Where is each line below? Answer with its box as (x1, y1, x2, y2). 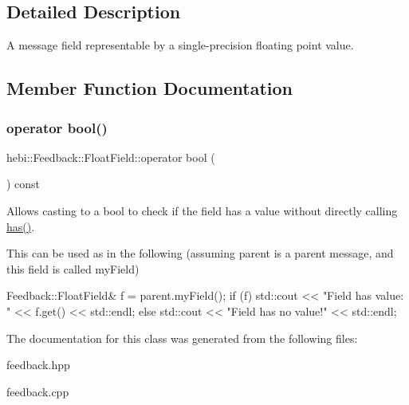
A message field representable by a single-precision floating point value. (6, 37, 354, 53)
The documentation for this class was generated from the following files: (6, 329, 358, 346)
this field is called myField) (6, 260, 140, 277)
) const (6, 175, 41, 192)
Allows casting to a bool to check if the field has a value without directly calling (6, 202, 398, 218)
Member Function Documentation (6, 76, 293, 100)
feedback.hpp (6, 356, 70, 373)
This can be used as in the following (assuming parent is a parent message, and (6, 245, 394, 261)
